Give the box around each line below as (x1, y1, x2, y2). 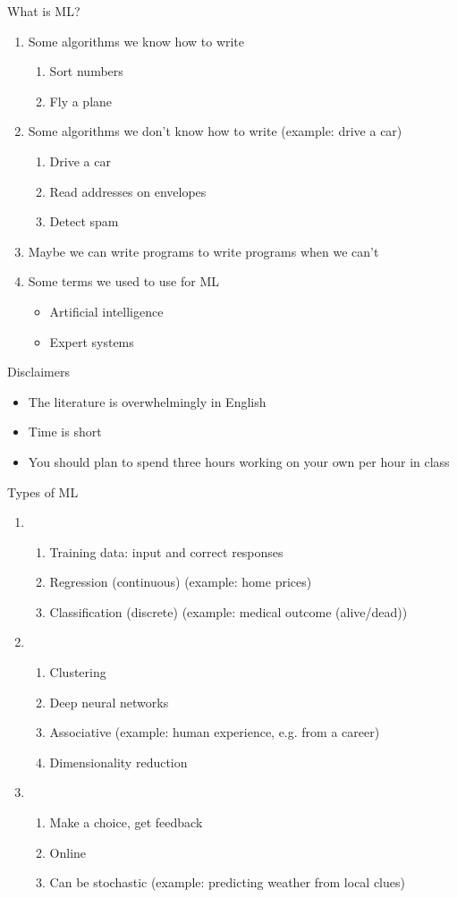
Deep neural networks (49, 692, 169, 711)
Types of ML (7, 482, 79, 501)
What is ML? (7, 2, 80, 20)
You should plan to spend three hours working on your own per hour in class (28, 452, 450, 470)
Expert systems (49, 332, 134, 351)
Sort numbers (49, 62, 123, 80)
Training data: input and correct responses (49, 542, 284, 561)
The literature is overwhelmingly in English (28, 392, 267, 411)
